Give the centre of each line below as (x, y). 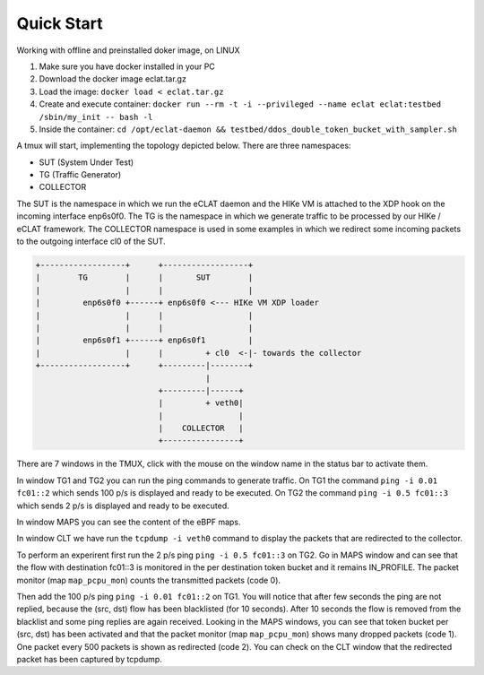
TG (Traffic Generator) (80, 175)
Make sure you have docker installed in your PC (127, 66)
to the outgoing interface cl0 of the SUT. (91, 241)
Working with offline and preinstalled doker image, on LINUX (129, 50)
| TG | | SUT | (144, 277)
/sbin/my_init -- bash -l (96, 117)
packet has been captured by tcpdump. (90, 659)
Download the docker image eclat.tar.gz (113, 79)
